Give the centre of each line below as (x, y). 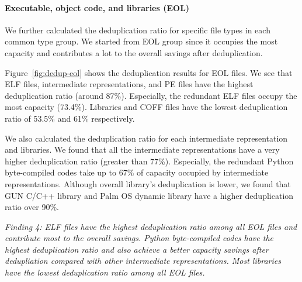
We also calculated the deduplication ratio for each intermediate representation (146, 138)
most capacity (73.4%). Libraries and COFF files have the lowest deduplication (146, 107)
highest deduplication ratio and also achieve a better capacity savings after (137, 249)
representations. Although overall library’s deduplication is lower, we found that (148, 183)
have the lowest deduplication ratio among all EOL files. (105, 272)
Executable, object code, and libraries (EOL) (97, 7)
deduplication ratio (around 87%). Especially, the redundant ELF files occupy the (151, 95)
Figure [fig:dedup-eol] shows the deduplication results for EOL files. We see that (149, 72)
